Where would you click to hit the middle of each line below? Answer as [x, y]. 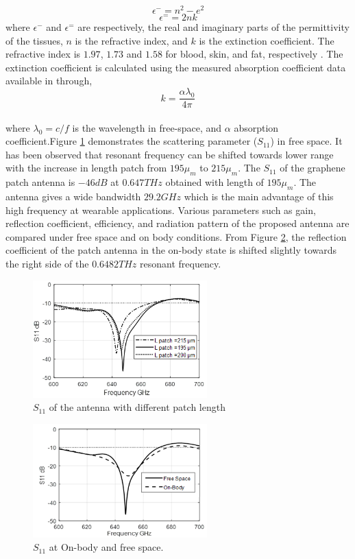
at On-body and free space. [106, 547]
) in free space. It [306, 141]
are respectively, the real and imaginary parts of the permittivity [213, 27]
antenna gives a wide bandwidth [73, 197]
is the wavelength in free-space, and [147, 127]
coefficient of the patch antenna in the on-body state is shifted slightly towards [171, 250]
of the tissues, [34, 40]
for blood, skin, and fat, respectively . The [254, 54]
